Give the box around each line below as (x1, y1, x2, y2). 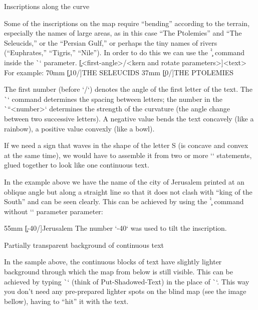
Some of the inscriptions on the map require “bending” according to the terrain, (4, 18, 250, 28)
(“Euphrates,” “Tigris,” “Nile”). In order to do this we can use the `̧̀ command (4, 47, 245, 58)
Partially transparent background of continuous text (4, 239, 164, 250)
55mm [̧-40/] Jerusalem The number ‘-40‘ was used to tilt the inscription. (4, 223, 227, 233)
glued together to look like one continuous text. (4, 160, 149, 170)
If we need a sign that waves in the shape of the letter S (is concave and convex (4, 140, 248, 150)
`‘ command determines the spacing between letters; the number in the (4, 93, 222, 104)
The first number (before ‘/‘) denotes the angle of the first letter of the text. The (4, 84, 252, 94)
